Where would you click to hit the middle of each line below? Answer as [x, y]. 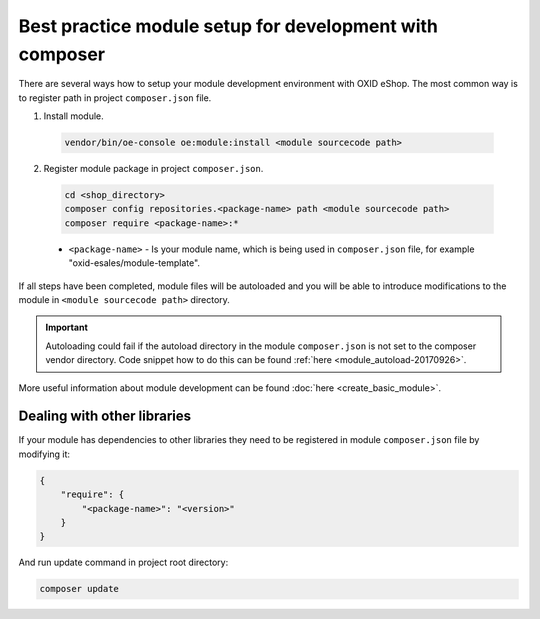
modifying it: [44, 454]
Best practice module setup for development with [228, 26]
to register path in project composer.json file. [115, 97]
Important [67, 327]
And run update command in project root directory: [123, 562]
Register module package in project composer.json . [153, 169]
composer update [79, 589]
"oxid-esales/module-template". [134, 263]
